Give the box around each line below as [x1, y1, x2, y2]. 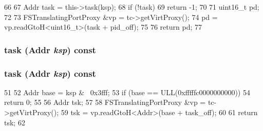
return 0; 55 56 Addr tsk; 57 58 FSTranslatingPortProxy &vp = [4, 97, 206, 107]
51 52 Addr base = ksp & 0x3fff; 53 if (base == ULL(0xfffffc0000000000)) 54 [4, 86, 250, 97]
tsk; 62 [4, 117, 25, 127]
